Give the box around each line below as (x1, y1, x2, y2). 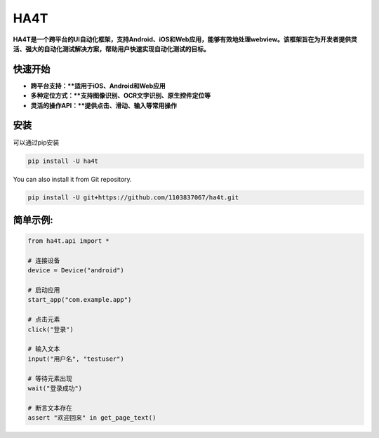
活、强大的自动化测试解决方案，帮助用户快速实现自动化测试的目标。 (13, 44, 210, 53)
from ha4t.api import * (27, 237, 110, 245)
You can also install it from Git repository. (13, 175, 133, 183)
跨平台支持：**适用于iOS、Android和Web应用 (30, 81, 166, 90)
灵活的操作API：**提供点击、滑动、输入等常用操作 (30, 101, 178, 109)
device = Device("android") (27, 267, 124, 274)
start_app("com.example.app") (27, 296, 132, 304)
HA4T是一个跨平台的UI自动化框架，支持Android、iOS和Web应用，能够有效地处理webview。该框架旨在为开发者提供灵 (13, 35, 358, 44)
